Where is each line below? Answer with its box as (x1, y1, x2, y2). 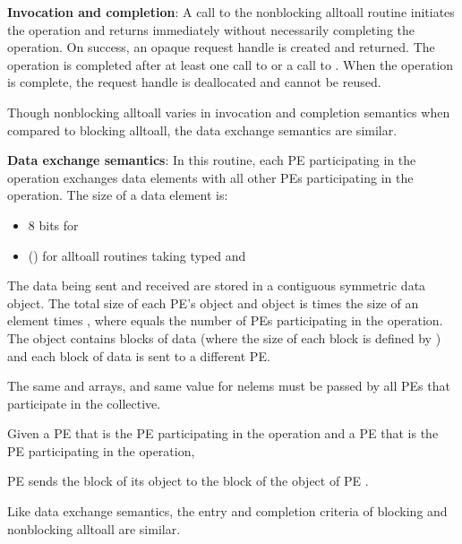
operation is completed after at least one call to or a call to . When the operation (7, 55, 454, 73)
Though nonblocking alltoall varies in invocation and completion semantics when (7, 102, 450, 121)
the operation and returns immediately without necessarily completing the (7, 20, 415, 39)
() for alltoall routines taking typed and (28, 246, 246, 264)
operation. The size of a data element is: (7, 186, 228, 204)
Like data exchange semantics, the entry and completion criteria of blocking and (7, 502, 448, 521)
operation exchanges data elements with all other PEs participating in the (7, 168, 414, 186)
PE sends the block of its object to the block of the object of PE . (7, 471, 369, 490)
